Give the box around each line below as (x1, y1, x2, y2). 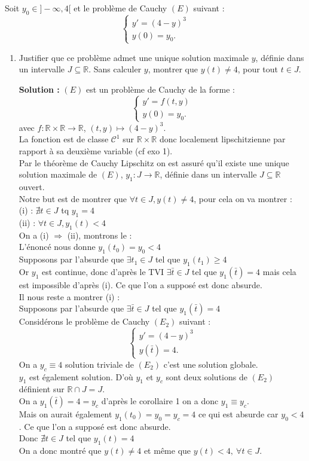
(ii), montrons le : (67, 228, 132, 241)
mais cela (262, 265, 296, 277)
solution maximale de (19, 168, 97, 181)
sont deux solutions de (166, 370, 247, 383)
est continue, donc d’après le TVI (42, 265, 164, 277)
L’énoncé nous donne (19, 240, 96, 253)
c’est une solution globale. (163, 358, 258, 370)
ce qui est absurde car (198, 408, 279, 420)
